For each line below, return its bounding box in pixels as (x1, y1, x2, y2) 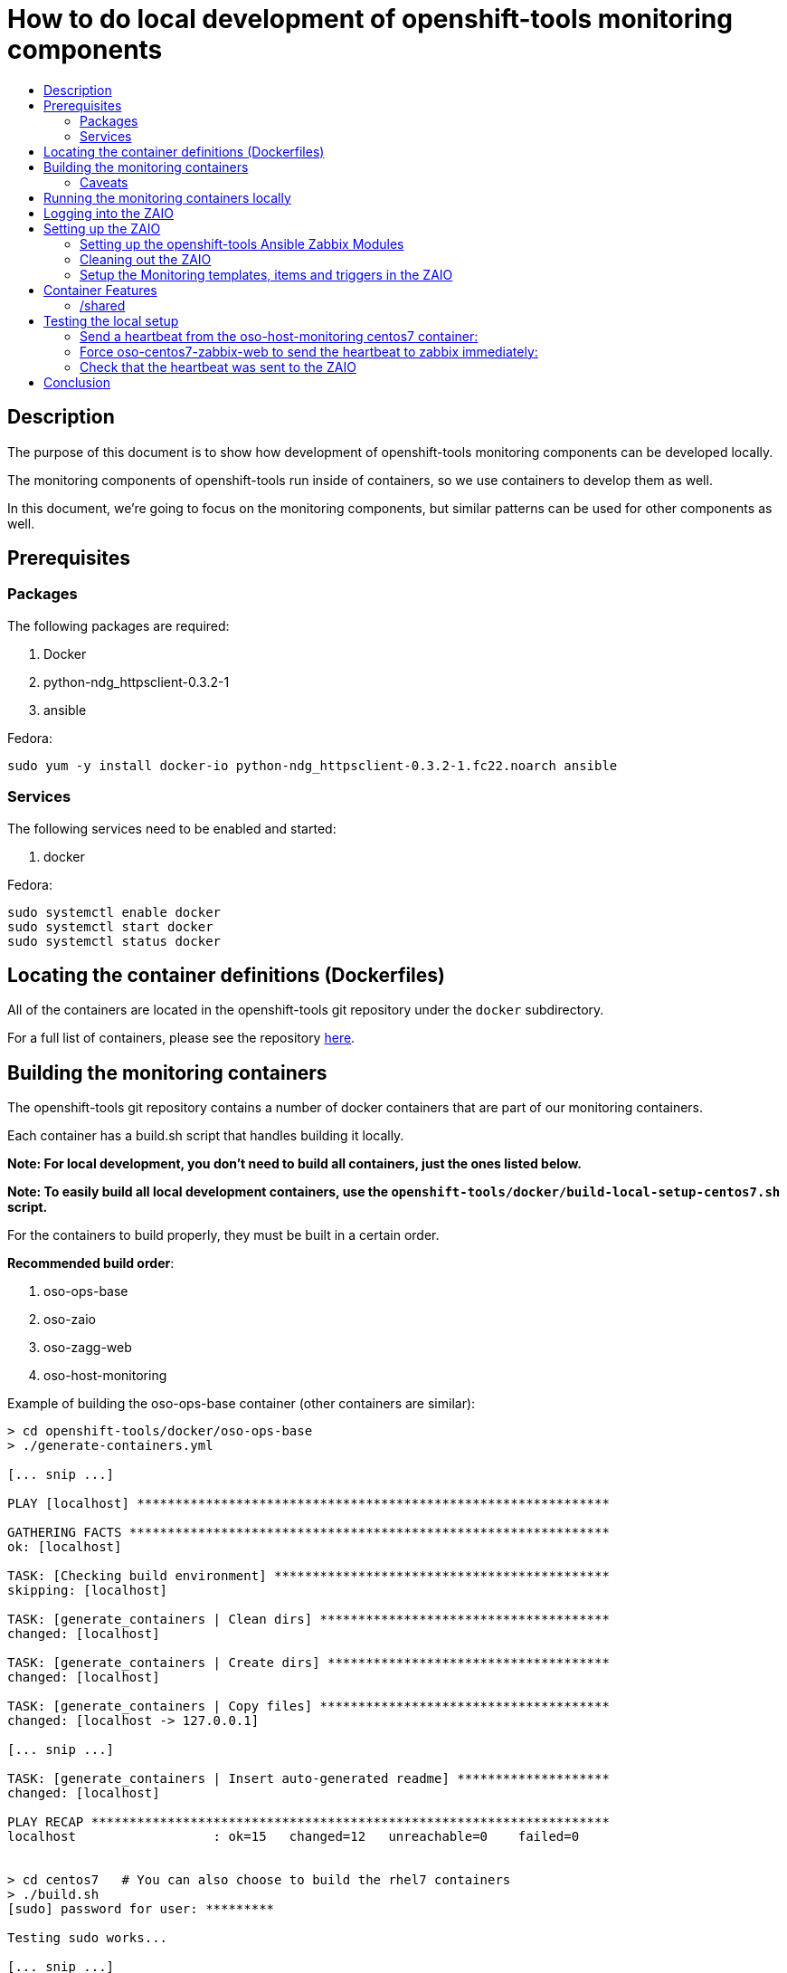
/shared (80, 297, 126, 313)
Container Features (43, 281, 157, 298)
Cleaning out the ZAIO (80, 251, 212, 267)
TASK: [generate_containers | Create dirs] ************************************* (7, 1655, 610, 1671)
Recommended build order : (7, 1255, 175, 1272)
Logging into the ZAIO (43, 205, 174, 221)
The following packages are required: (7, 617, 230, 634)
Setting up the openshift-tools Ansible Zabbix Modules (80, 235, 404, 252)
